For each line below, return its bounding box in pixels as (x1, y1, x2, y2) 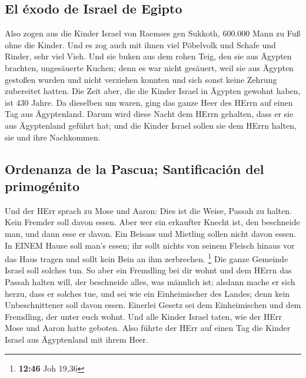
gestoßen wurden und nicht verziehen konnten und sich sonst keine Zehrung (5, 73, 277, 85)
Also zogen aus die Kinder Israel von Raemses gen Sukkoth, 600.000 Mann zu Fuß (5, 27, 301, 39)
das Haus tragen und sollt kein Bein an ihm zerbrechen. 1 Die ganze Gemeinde (5, 251, 288, 265)
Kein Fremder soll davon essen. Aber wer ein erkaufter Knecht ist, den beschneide (5, 216, 300, 228)
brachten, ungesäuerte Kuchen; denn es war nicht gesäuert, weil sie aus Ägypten (5, 61, 294, 73)
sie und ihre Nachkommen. (5, 131, 101, 143)
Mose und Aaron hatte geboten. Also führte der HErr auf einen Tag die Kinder (5, 322, 291, 334)
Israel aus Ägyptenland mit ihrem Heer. (5, 333, 148, 345)
